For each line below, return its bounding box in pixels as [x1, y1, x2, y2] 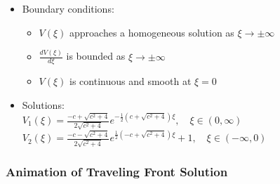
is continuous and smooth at [69, 74, 192, 88]
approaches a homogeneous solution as [69, 25, 234, 39]
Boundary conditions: [22, 1, 114, 15]
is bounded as [66, 48, 126, 63]
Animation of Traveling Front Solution [6, 162, 228, 180]
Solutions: [22, 97, 65, 112]
